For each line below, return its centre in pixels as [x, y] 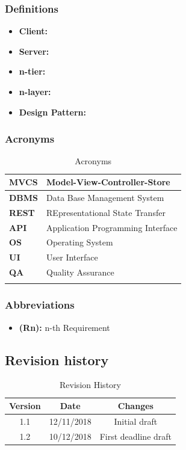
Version [25, 406]
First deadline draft [136, 436]
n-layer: [35, 91]
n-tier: [32, 71]
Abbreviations [40, 305]
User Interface [72, 257]
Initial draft [136, 421]
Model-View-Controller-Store [108, 182]
